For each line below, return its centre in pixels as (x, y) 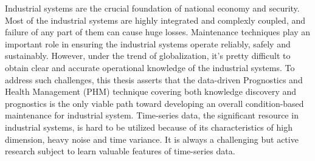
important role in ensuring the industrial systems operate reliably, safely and (148, 43)
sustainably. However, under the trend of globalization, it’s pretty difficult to (148, 56)
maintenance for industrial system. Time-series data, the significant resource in (152, 115)
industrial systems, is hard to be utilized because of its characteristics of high (149, 127)
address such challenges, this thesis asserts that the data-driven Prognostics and (154, 79)
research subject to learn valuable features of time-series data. (120, 151)
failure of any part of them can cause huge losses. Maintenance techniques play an (158, 32)
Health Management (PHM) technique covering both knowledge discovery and (151, 91)
